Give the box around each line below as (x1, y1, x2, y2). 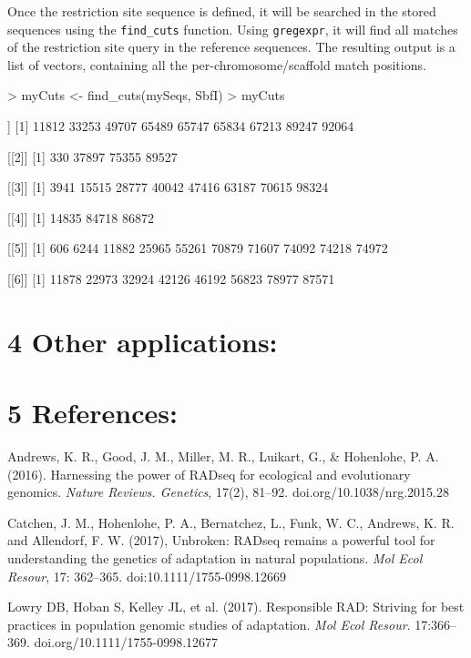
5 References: (7, 394, 178, 431)
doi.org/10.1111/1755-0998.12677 (34, 633, 219, 652)
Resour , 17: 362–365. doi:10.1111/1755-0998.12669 (7, 566, 286, 585)
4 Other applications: (7, 322, 278, 359)
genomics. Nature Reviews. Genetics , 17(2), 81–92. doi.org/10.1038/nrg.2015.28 (7, 482, 449, 501)
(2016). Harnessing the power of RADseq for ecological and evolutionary (7, 464, 411, 483)
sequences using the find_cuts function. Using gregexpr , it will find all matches (7, 19, 458, 38)
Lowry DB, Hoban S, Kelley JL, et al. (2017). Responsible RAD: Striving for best (7, 597, 465, 616)
